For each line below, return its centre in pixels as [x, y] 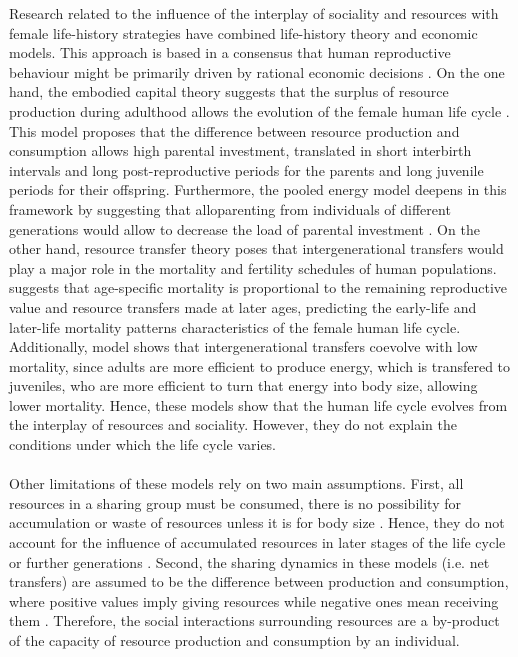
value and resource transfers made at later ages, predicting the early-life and [243, 306]
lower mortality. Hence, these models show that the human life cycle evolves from [258, 404]
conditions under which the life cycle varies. [143, 444]
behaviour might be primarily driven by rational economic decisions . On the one [257, 71]
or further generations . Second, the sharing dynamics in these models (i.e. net [249, 561]
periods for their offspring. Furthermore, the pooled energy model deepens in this [258, 189]
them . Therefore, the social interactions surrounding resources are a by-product [254, 620]
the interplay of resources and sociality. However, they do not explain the [233, 424]
